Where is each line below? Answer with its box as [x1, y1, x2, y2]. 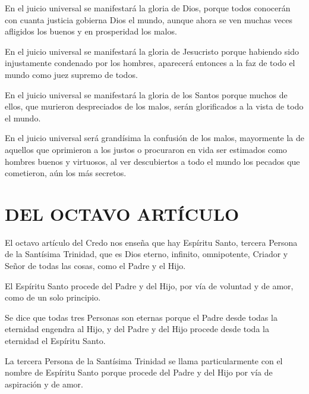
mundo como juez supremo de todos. [5, 68, 138, 80]
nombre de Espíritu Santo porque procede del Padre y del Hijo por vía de [5, 366, 273, 379]
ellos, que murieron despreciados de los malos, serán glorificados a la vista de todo [5, 100, 304, 112]
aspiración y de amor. [5, 377, 83, 390]
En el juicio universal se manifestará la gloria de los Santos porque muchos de [5, 88, 288, 101]
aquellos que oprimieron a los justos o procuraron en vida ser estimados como [5, 143, 287, 155]
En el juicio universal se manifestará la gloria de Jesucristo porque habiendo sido [5, 45, 299, 57]
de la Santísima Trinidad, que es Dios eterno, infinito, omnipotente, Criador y [5, 248, 288, 260]
